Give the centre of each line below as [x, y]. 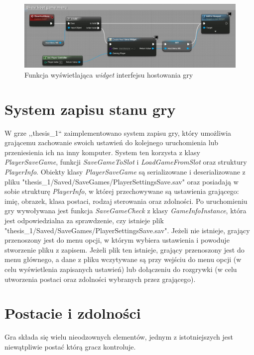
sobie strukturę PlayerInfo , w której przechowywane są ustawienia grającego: [122, 191]
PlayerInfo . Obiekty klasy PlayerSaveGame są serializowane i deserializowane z [125, 172]
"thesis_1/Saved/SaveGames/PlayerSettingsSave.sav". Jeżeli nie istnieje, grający [127, 230]
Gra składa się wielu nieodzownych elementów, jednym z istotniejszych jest [119, 337]
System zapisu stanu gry [90, 109]
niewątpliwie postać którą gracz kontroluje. [70, 346]
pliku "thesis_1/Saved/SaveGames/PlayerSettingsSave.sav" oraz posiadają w [122, 181]
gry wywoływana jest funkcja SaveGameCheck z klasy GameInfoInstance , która [126, 211]
